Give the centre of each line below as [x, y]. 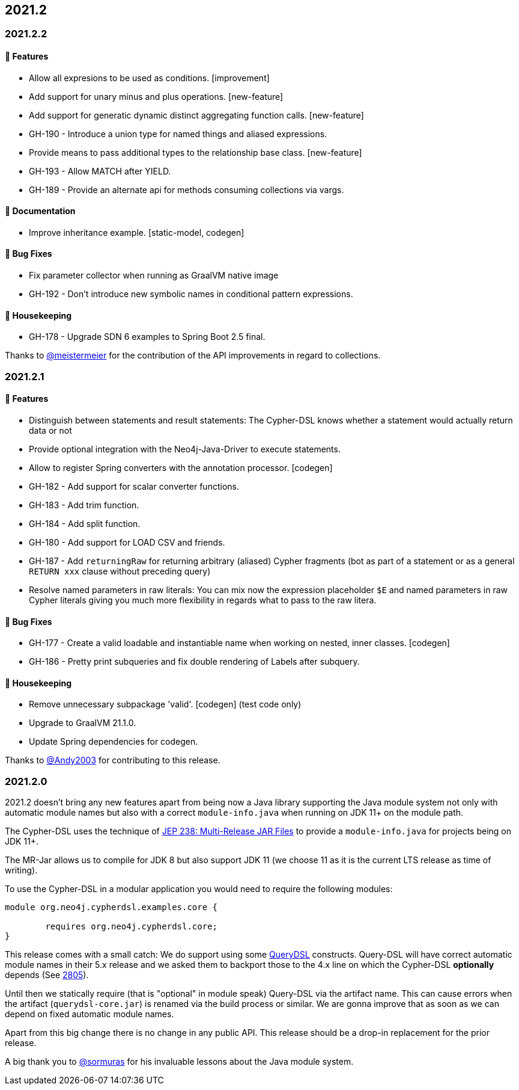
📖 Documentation [40, 211]
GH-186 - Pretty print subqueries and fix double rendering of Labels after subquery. [194, 662]
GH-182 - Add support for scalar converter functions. [134, 486]
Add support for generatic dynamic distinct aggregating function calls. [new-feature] [196, 115]
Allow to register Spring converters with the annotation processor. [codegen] [181, 467]
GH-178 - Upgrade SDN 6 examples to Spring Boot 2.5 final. [147, 337]
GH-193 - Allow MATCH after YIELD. [100, 171]
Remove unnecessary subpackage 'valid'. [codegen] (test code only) [165, 704]
